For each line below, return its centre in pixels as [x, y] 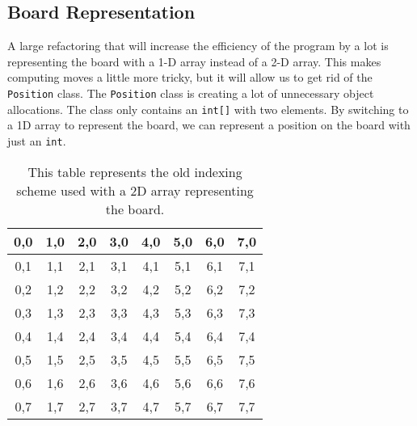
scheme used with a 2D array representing [135, 190]
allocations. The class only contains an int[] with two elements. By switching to [208, 109]
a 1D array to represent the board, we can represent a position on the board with [209, 125]
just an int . [37, 140]
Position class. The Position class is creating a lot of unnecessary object [191, 93]
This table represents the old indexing [135, 171]
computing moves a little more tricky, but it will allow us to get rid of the [190, 77]
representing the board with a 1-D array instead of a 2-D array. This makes [194, 61]
